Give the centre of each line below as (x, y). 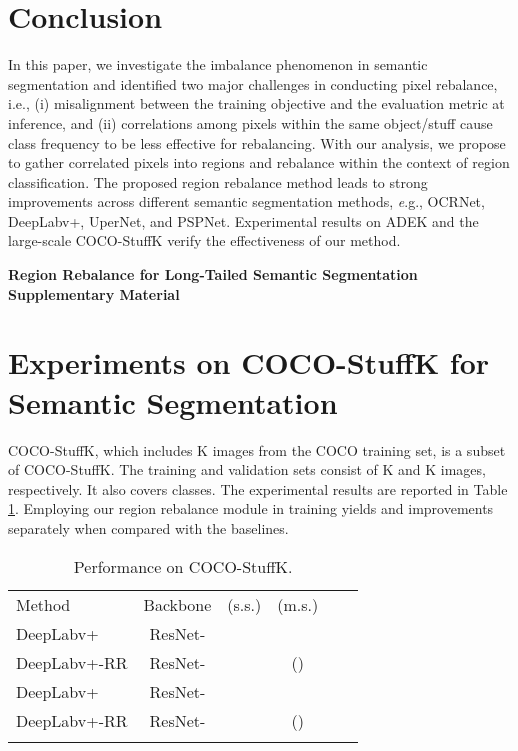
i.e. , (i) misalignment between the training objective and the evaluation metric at (256, 103)
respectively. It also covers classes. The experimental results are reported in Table (258, 488)
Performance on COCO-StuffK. (183, 566)
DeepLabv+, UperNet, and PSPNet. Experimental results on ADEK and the (243, 220)
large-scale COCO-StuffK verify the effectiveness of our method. (204, 240)
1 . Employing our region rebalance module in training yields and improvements (251, 508)
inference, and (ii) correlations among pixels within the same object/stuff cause (250, 122)
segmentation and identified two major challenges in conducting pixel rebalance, (253, 83)
